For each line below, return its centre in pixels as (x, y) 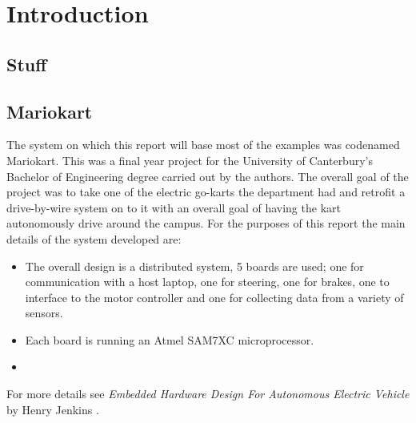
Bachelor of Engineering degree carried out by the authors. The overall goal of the (208, 176)
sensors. (44, 313)
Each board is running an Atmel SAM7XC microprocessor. (170, 339)
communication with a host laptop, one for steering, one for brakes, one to (207, 282)
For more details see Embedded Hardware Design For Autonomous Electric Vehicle (208, 394)
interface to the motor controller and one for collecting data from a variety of (214, 297)
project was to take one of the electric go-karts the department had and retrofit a (206, 192)
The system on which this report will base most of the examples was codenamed (203, 145)
